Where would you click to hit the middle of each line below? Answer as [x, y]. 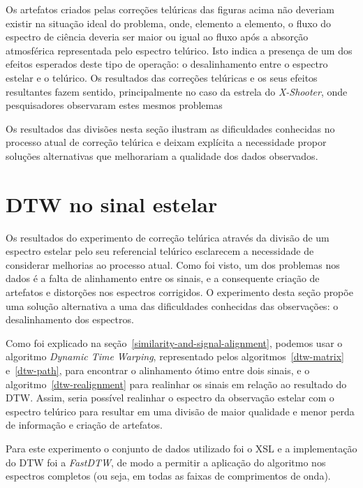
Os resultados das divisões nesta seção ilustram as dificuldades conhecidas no [170, 128]
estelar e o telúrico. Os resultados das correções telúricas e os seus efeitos [162, 77]
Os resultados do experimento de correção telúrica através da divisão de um [168, 237]
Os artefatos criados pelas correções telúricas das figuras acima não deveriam [170, 9]
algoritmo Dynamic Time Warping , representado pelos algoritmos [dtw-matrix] [175, 356]
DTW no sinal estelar [112, 204]
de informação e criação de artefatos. [84, 425]
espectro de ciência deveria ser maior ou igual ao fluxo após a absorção [157, 37]
